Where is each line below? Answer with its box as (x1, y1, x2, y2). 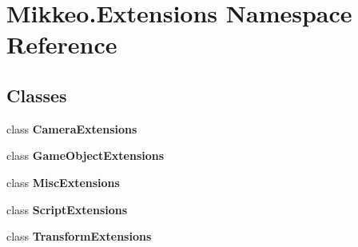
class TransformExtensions (6, 228, 152, 245)
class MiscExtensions (6, 173, 120, 190)
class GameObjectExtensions (6, 147, 165, 164)
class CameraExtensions (6, 120, 137, 137)
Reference (6, 28, 117, 61)
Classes (6, 82, 67, 107)
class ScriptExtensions (6, 201, 128, 217)
